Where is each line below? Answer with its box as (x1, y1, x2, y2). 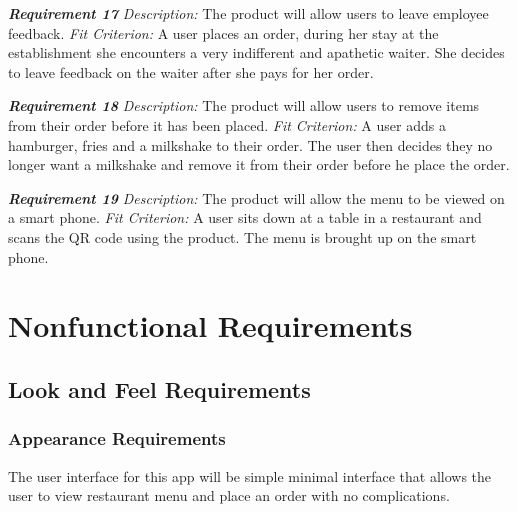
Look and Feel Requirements (8, 373, 311, 404)
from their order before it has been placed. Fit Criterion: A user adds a (8, 114, 446, 135)
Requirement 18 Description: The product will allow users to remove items (8, 95, 480, 116)
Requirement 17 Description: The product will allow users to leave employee (8, 3, 489, 23)
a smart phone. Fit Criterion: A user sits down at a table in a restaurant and (8, 207, 482, 228)
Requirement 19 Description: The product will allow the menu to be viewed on (8, 187, 505, 208)
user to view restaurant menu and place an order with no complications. (8, 485, 450, 506)
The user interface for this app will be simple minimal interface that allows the (8, 465, 492, 486)
